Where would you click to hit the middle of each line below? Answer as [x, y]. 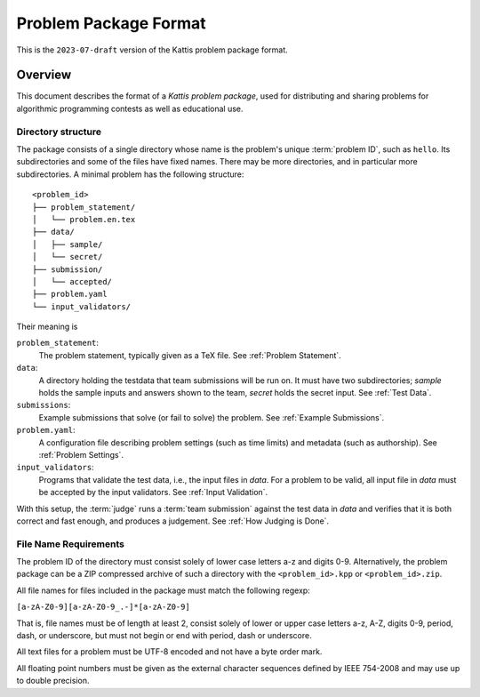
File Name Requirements [70, 544]
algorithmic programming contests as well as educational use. [130, 108]
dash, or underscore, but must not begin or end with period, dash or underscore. [164, 636]
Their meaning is [47, 327]
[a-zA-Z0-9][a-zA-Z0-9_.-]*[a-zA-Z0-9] [103, 607]
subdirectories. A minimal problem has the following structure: [130, 174]
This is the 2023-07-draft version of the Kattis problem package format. [152, 50]
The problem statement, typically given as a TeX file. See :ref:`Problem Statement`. [190, 355]
